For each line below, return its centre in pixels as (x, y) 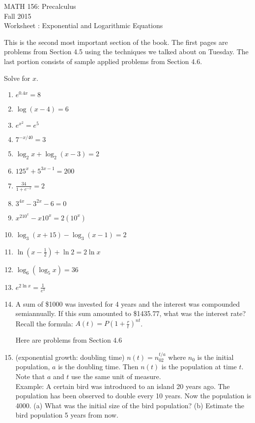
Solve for (17, 78)
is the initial (215, 357)
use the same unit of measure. (116, 376)
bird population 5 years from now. (67, 415)
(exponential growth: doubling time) (70, 357)
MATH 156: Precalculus (40, 6)
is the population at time (199, 367)
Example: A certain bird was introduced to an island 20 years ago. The (123, 386)
